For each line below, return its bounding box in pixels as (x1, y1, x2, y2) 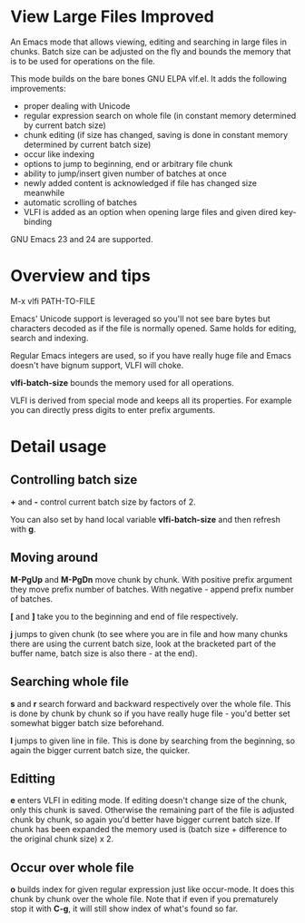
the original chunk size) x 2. (10, 833, 114, 845)
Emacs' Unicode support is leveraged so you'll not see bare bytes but (10, 313, 271, 324)
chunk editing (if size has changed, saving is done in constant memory (23, 129, 289, 140)
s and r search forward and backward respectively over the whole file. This (10, 698, 291, 709)
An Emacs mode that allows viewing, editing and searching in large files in (10, 36, 287, 47)
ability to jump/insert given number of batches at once (23, 168, 227, 179)
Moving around (10, 550, 99, 565)
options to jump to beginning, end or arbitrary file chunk (23, 158, 233, 169)
